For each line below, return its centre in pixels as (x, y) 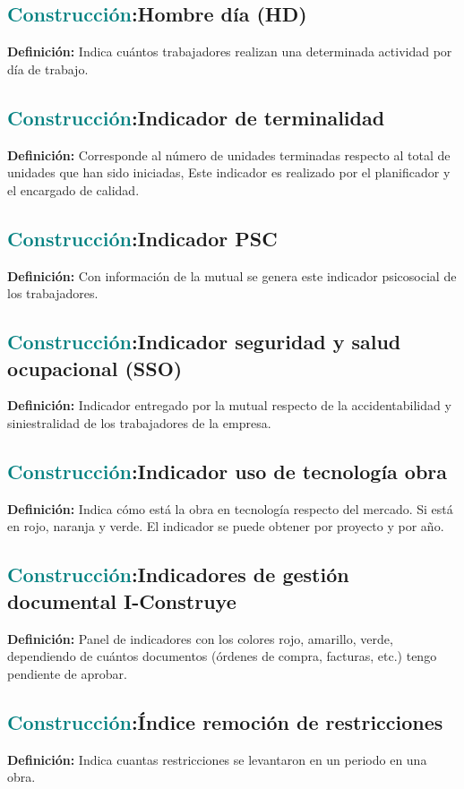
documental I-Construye (122, 600)
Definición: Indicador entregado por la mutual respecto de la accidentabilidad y (229, 405)
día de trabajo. (48, 69)
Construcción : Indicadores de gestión (178, 575)
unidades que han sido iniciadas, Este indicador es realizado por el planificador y (229, 172)
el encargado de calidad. (73, 189)
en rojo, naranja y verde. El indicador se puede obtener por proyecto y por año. (226, 526)
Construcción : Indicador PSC (142, 238)
